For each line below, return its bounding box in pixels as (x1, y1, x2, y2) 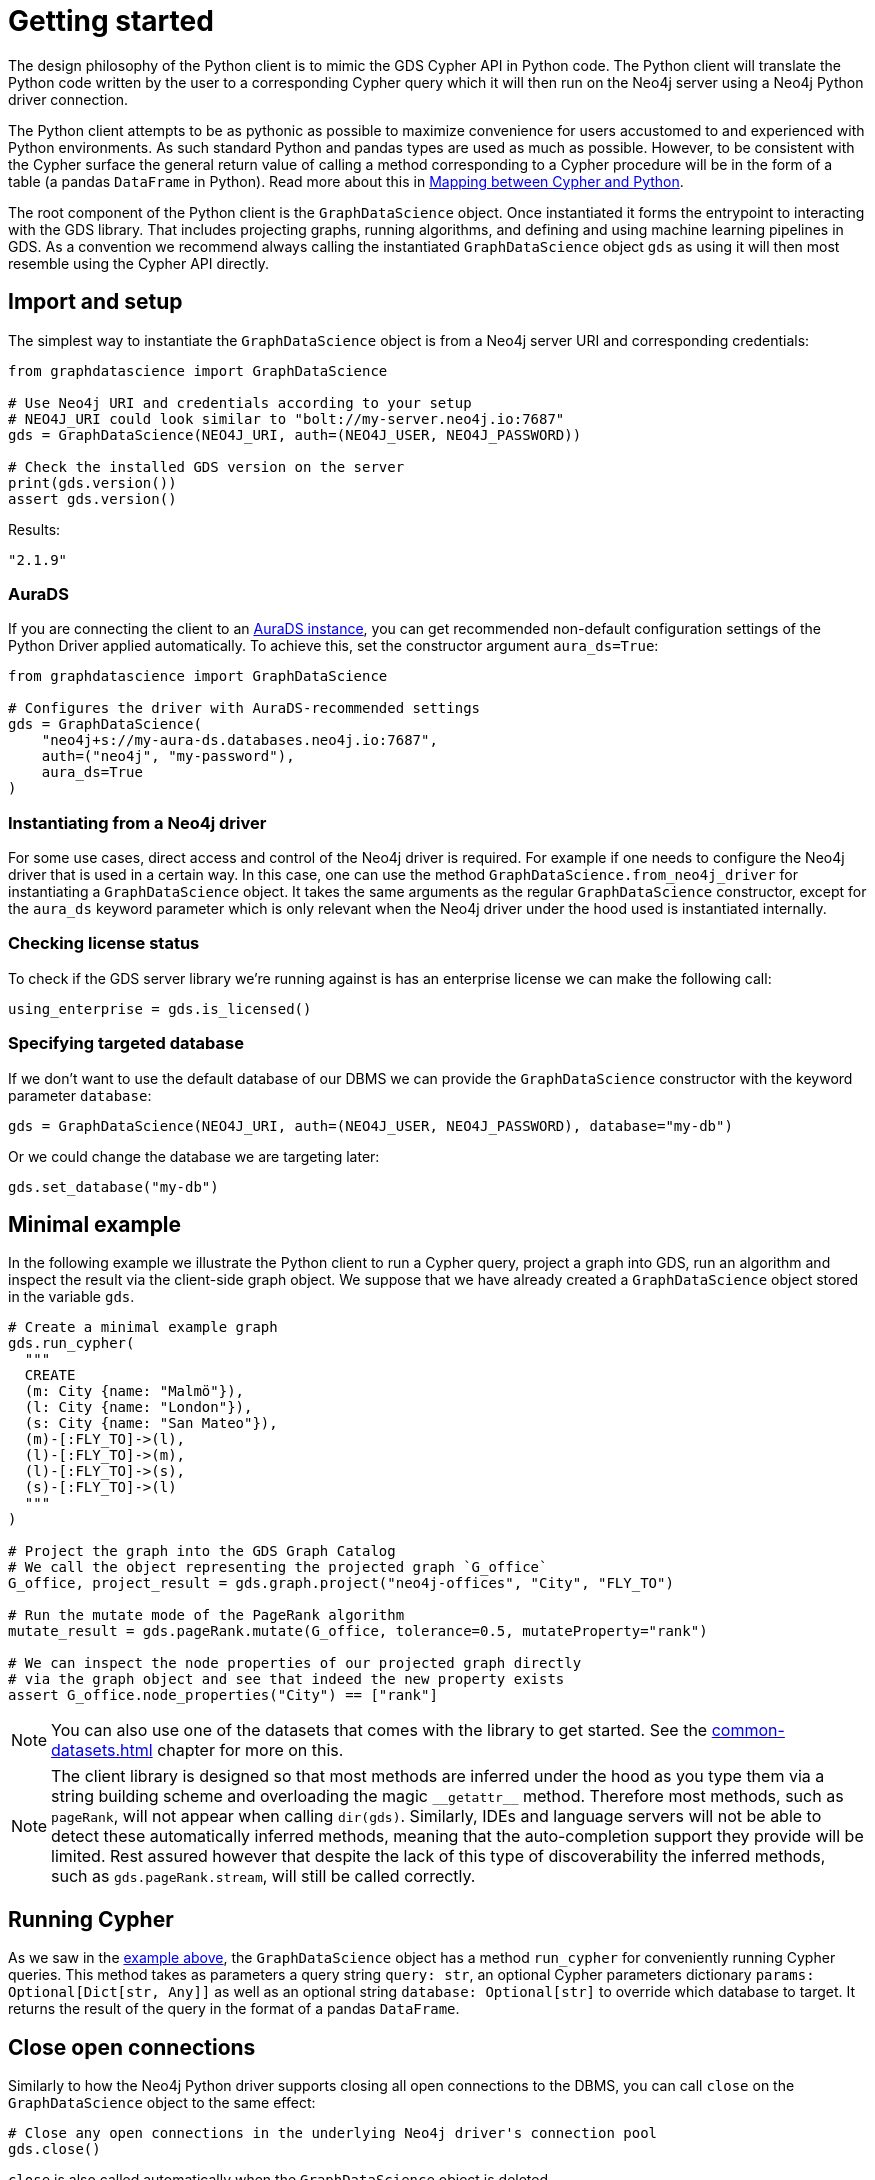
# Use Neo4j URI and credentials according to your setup (8, 394, 472, 411)
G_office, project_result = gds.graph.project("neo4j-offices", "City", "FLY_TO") (8, 1575, 674, 1592)
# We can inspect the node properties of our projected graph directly (8, 1655, 582, 1672)
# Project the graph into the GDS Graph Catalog (8, 1543, 396, 1560)
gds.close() (8, 2141, 101, 2158)
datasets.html (51, 1740, 153, 1761)
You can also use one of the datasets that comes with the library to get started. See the (51, 1720, 708, 1741)
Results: (8, 520, 61, 538)
